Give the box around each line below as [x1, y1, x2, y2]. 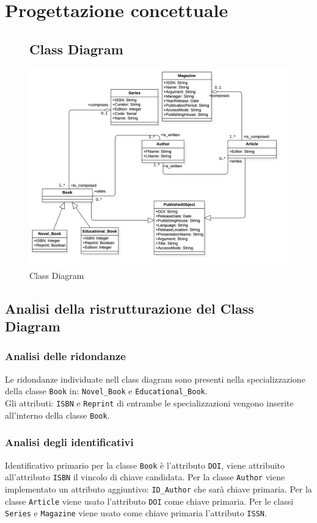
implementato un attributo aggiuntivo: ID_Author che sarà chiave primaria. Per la [5, 482, 312, 495]
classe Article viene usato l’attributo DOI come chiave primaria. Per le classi [5, 494, 294, 507]
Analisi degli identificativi [5, 435, 134, 450]
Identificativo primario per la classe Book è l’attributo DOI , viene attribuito [5, 458, 285, 471]
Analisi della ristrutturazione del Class [5, 298, 254, 317]
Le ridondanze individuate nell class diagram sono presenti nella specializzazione [5, 372, 305, 385]
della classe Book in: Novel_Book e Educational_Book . [5, 384, 208, 397]
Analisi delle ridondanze [5, 348, 126, 364]
